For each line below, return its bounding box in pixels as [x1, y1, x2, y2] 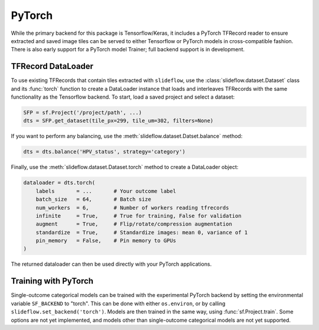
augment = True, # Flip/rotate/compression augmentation [35, 221, 233, 227]
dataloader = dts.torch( [23, 179, 96, 186]
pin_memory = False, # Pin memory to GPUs [35, 237, 177, 244]
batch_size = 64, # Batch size [35, 196, 152, 203]
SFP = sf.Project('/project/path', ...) [23, 109, 142, 116]
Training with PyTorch [11, 276, 94, 286]
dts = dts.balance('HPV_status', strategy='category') [23, 148, 185, 155]
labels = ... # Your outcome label [35, 188, 177, 194]
